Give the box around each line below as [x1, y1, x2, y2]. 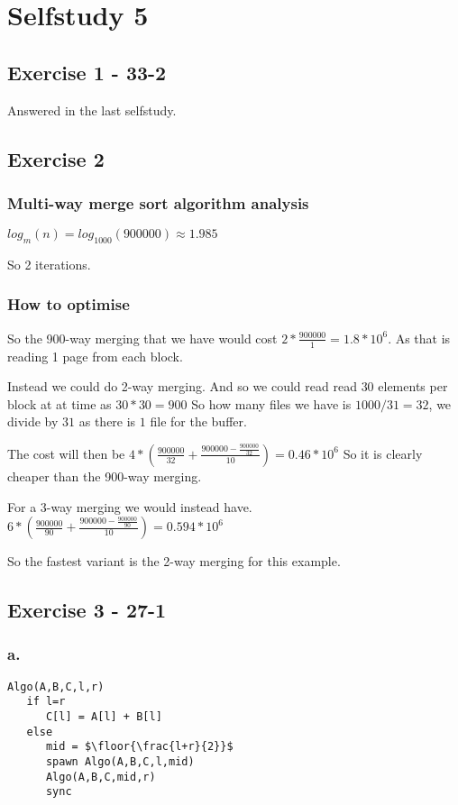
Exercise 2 [7, 144, 105, 172]
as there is [78, 412, 136, 431]
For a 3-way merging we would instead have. [7, 497, 252, 516]
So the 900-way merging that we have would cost [7, 328, 278, 347]
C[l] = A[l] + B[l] [45, 710, 162, 724]
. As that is [388, 328, 451, 347]
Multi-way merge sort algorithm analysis [7, 191, 309, 214]
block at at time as [7, 394, 112, 413]
